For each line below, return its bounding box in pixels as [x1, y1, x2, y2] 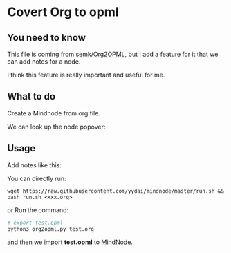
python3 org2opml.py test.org [7, 225, 95, 232]
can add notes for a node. [7, 57, 81, 66]
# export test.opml [7, 219, 64, 226]
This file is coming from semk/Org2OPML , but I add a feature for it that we [7, 50, 219, 58]
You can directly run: [7, 174, 67, 182]
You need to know [7, 32, 86, 44]
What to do [7, 91, 56, 102]
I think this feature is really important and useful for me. [7, 71, 165, 79]
